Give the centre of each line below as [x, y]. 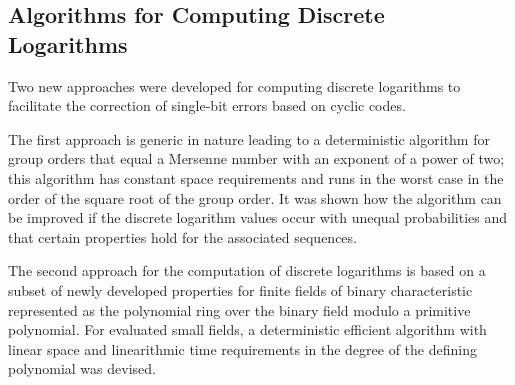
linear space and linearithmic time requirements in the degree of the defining [242, 348]
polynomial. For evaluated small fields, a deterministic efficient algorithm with [247, 329]
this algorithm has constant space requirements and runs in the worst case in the [256, 177]
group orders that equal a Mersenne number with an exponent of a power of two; [256, 158]
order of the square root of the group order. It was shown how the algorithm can [255, 197]
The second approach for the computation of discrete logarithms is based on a [247, 270]
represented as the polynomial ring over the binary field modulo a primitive [239, 309]
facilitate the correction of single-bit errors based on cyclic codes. [207, 105]
